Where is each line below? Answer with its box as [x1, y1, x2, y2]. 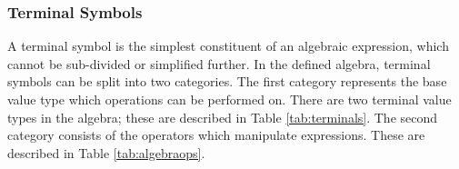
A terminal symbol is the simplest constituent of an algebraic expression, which [7, 36, 449, 55]
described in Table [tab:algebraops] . [7, 143, 205, 162]
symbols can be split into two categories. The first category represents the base [7, 72, 447, 91]
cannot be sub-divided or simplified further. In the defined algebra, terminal [7, 54, 431, 73]
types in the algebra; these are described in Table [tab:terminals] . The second [7, 107, 438, 126]
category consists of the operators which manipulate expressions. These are [7, 125, 425, 144]
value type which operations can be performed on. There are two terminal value [7, 90, 452, 108]
